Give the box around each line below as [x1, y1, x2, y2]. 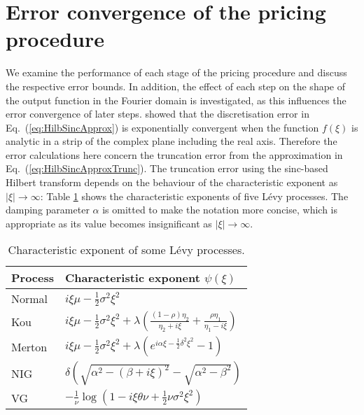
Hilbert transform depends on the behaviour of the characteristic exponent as [6, 175, 338, 190]
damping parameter [6, 202, 90, 217]
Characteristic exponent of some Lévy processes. [8, 241, 245, 258]
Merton [11, 338, 48, 355]
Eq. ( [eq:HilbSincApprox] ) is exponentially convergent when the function [6, 120, 319, 134]
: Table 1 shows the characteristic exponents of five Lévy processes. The [40, 188, 349, 203]
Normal [11, 290, 48, 307]
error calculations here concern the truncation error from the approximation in [6, 147, 343, 162]
